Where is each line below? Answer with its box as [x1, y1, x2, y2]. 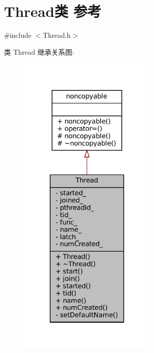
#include [4, 30, 32, 40]
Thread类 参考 [4, 1, 102, 21]
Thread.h [43, 30, 71, 40]
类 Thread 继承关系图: [4, 46, 74, 57]
